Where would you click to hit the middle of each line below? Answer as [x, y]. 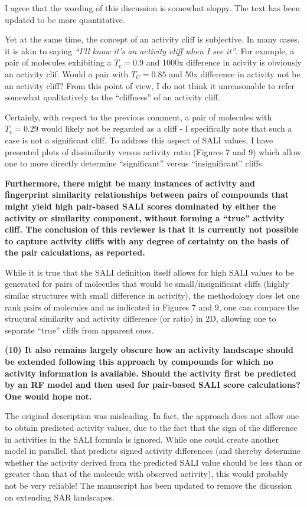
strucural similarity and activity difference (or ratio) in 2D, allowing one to [141, 318]
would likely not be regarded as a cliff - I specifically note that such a [166, 128]
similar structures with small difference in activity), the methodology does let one [152, 295]
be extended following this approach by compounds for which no [139, 362]
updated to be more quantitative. [65, 19]
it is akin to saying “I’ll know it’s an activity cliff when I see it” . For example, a [150, 50]
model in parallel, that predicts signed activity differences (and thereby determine [153, 451]
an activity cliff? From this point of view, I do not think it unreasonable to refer [150, 85]
